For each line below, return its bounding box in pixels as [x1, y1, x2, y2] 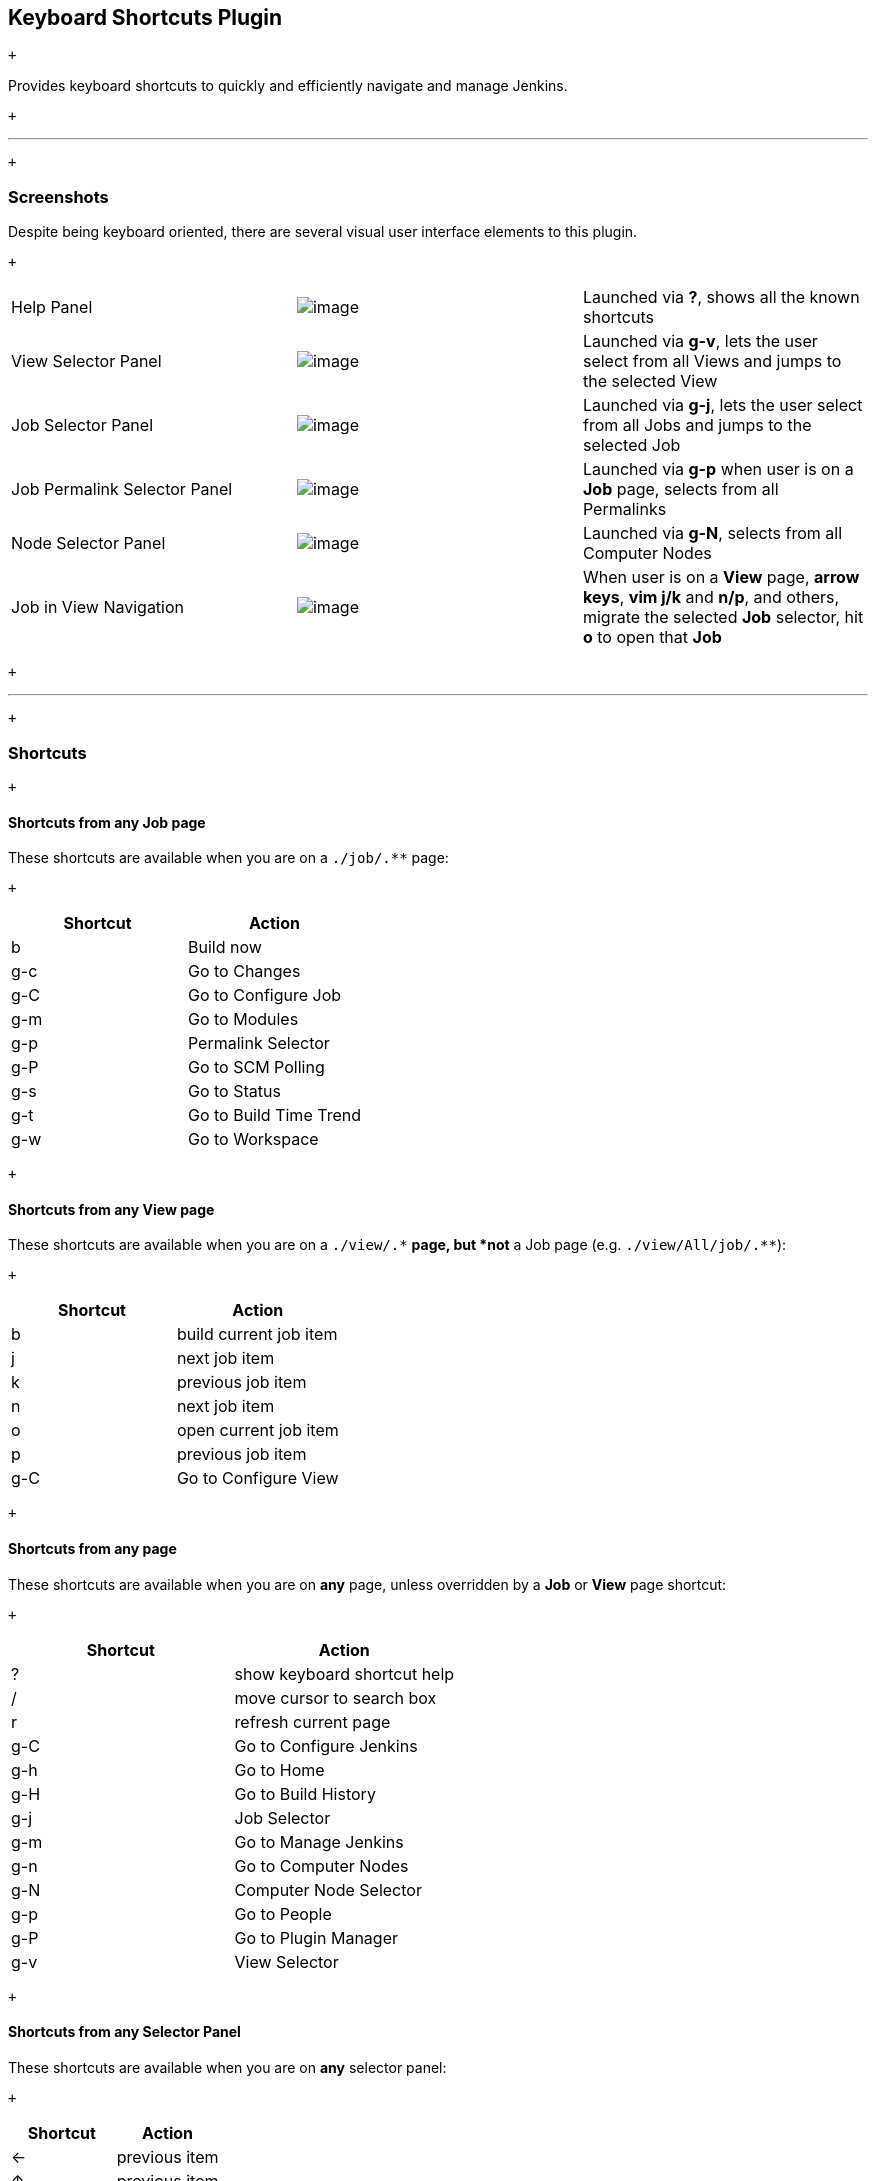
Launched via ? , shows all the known [582, 287, 860, 308]
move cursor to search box [234, 1687, 437, 1708]
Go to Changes [187, 961, 301, 982]
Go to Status [187, 1081, 281, 1102]
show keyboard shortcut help [234, 1663, 455, 1684]
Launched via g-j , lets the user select [582, 395, 863, 416]
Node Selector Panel [11, 533, 166, 554]
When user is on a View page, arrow [582, 567, 860, 588]
